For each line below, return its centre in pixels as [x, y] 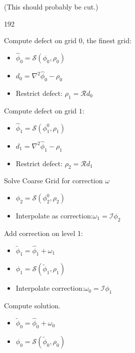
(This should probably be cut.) [51, 7]
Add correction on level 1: [43, 233]
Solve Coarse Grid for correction [53, 181]
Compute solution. [32, 306]
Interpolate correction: [50, 288]
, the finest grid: [107, 40]
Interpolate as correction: [54, 216]
